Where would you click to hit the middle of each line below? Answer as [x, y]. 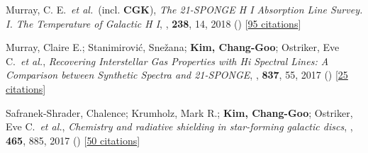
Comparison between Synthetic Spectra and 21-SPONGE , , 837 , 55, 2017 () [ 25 [177, 75]
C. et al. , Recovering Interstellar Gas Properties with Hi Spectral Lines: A [167, 61]
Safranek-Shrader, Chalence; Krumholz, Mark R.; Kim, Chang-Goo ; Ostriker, [179, 112]
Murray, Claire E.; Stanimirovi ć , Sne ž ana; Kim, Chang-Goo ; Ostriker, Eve [173, 47]
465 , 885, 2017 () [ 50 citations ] [73, 140]
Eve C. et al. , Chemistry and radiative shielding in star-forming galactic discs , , [179, 126]
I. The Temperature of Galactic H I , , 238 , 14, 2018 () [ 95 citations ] [154, 23]
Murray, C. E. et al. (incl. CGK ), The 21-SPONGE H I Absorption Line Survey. [184, 9]
